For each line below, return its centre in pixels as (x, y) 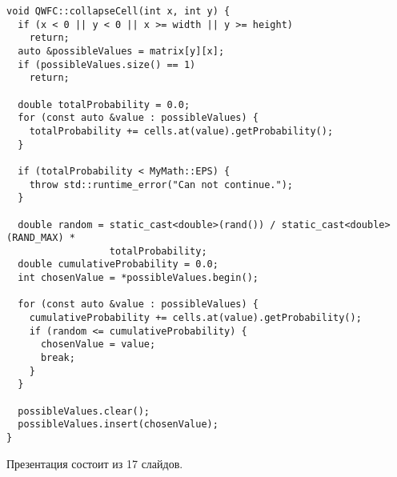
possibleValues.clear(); (84, 411)
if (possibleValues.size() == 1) (107, 64)
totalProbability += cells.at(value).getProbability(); (181, 131)
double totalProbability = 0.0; (104, 104)
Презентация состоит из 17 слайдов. (95, 463)
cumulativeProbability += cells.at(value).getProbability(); (195, 318)
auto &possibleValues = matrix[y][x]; (121, 51)
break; (58, 358)
